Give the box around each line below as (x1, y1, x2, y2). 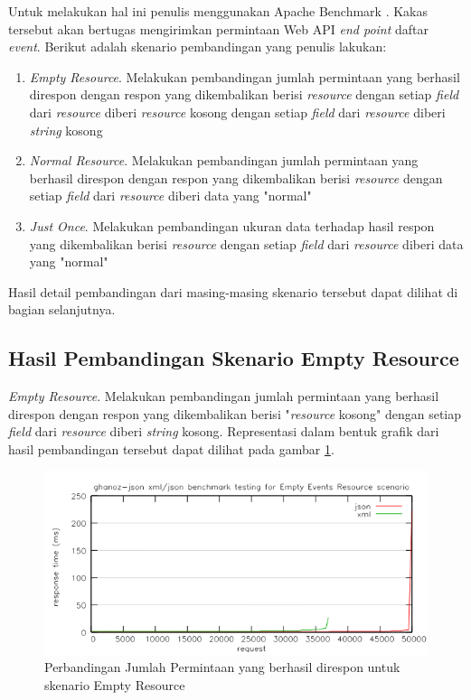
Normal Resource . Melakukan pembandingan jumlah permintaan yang (29, 151, 419, 170)
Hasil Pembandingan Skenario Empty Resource (8, 344, 459, 372)
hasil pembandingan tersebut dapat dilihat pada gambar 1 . (8, 439, 334, 458)
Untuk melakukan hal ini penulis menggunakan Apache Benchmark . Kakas (8, 2, 428, 20)
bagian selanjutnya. (8, 300, 116, 319)
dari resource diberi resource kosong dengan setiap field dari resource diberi (29, 102, 446, 121)
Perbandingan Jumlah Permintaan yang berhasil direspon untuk (44, 658, 400, 677)
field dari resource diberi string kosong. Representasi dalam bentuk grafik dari (8, 422, 439, 441)
